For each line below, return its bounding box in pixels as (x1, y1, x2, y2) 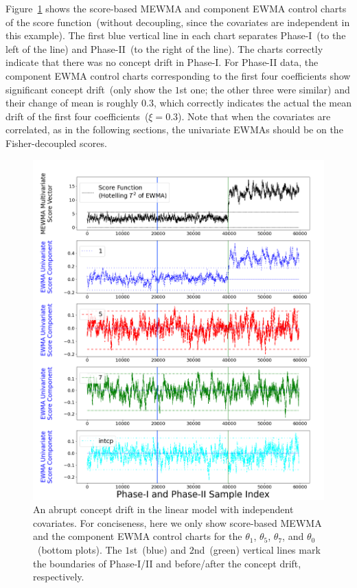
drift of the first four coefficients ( (5, 109, 149, 123)
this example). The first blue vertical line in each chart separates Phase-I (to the (5, 28, 346, 43)
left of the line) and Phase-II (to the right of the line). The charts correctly (5, 41, 323, 56)
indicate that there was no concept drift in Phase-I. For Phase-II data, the (5, 55, 319, 69)
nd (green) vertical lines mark (194, 542, 321, 556)
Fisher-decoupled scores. (5, 135, 107, 150)
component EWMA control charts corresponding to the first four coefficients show (5, 68, 351, 82)
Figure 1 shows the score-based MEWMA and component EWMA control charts (5, 1, 347, 15)
